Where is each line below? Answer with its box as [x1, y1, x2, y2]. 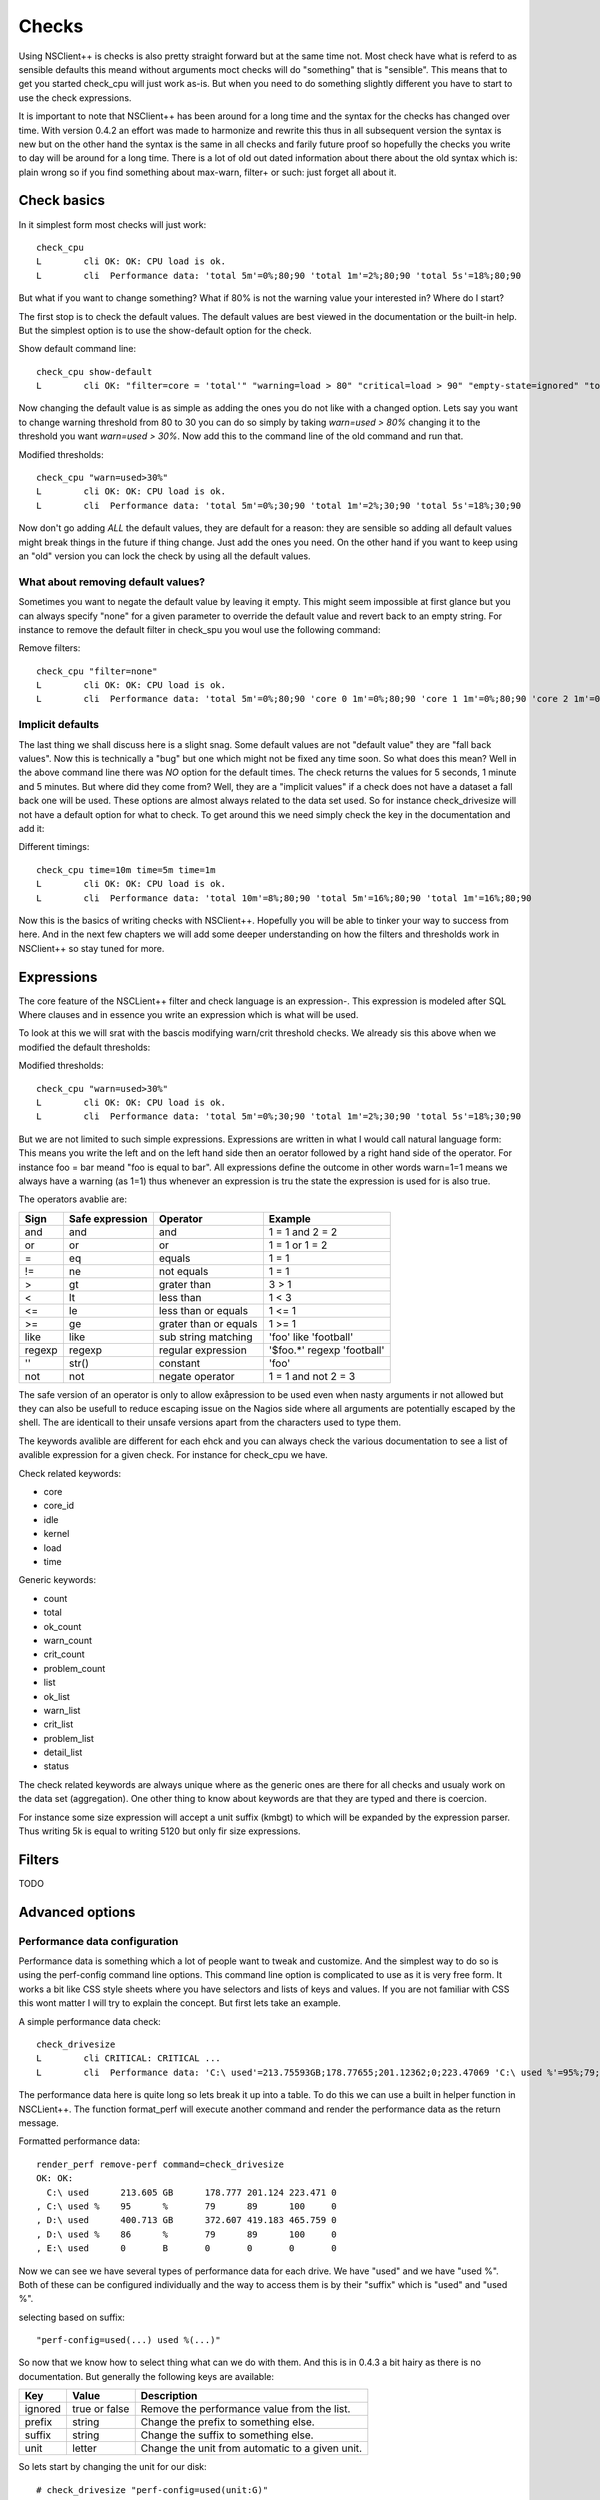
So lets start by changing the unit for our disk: [18, 2461, 207, 2473]
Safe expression [68, 1211, 148, 1225]
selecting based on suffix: [18, 2311, 125, 2323]
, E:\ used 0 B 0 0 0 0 [36, 2243, 337, 2254]
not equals [158, 1264, 209, 1278]
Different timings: [18, 841, 90, 853]
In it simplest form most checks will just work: [18, 218, 207, 230]
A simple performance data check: [18, 2015, 162, 2027]
